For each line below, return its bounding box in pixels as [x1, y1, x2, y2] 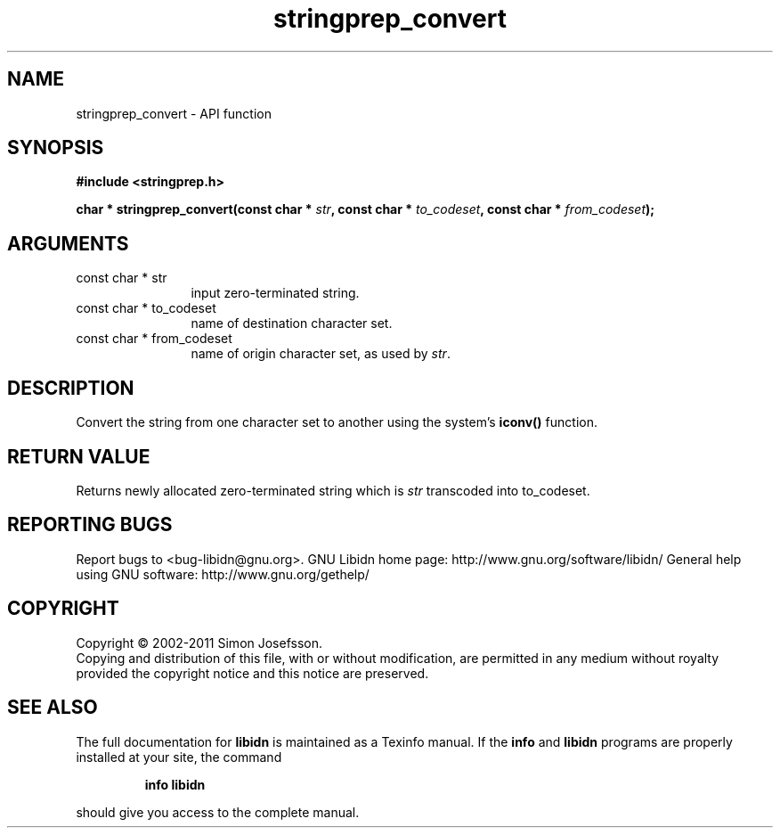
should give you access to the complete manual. [76, 804, 360, 820]
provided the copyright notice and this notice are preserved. [76, 665, 429, 681]
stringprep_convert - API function [76, 105, 272, 121]
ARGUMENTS [7, 232, 129, 255]
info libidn [144, 776, 206, 792]
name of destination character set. [191, 315, 393, 332]
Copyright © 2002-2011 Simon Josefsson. [76, 634, 323, 651]
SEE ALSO [7, 696, 98, 719]
